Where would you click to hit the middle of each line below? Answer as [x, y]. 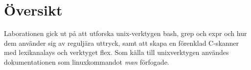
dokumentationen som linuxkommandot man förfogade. [87, 61]
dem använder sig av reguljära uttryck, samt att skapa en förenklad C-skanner [122, 43]
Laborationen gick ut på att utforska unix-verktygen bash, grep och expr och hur [125, 33]
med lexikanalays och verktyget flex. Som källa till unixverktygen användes [116, 52]
